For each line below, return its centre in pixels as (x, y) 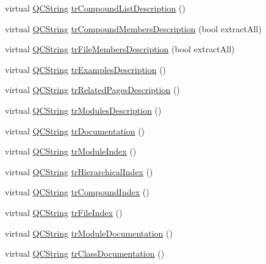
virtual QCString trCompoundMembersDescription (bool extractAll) (133, 28)
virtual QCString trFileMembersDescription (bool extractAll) (120, 49)
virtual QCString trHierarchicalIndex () (79, 171)
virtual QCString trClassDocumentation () (85, 253)
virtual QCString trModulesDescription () (83, 110)
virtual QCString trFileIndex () (64, 212)
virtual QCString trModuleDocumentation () (89, 233)
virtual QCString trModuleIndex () (71, 151)
